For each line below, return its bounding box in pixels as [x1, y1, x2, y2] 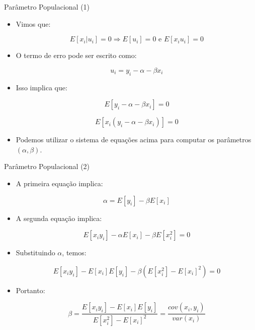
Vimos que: [16, 18, 51, 29]
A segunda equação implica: [16, 212, 102, 223]
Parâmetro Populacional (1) [4, 2, 90, 12]
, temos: [62, 247, 87, 258]
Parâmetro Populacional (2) [4, 161, 90, 172]
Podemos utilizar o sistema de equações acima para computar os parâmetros [16, 134, 251, 145]
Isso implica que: [16, 82, 67, 92]
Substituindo [16, 247, 55, 258]
